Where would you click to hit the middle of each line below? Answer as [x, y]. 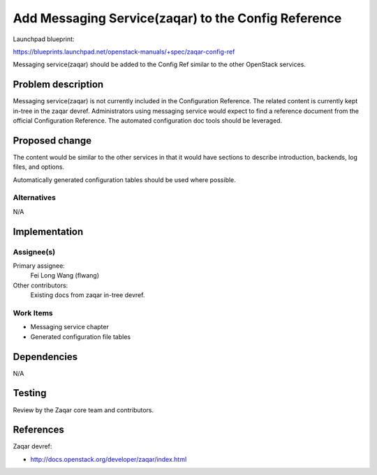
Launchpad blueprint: [44, 39]
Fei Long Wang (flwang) [65, 276]
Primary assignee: [39, 266]
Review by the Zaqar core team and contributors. [83, 410]
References [38, 430]
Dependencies [45, 357]
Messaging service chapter [70, 327]
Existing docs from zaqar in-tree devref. [88, 295]
